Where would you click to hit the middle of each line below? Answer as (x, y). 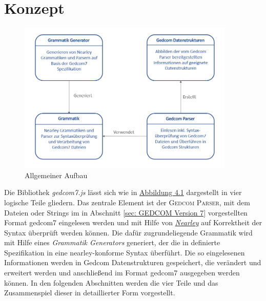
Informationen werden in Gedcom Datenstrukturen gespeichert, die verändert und (133, 262)
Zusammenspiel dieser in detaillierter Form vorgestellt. (90, 293)
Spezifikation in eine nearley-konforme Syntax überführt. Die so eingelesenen (125, 252)
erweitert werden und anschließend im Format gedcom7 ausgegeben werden (122, 273)
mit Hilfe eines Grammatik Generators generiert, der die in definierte (112, 242)
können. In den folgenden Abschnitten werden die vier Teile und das (111, 282)
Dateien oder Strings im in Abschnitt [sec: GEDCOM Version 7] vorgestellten (126, 212)
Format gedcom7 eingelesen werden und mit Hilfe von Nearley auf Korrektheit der (133, 222)
